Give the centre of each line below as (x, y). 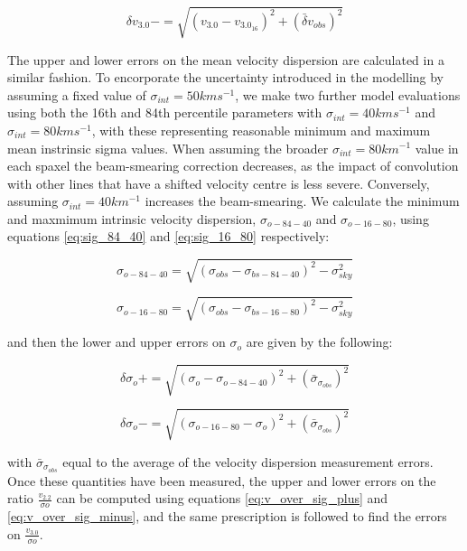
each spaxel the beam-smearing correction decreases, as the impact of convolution (233, 166)
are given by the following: (319, 342)
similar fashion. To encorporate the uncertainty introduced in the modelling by (226, 77)
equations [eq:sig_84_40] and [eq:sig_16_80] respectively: (168, 236)
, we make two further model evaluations (348, 94)
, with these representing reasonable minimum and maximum (261, 130)
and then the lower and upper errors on (117, 342)
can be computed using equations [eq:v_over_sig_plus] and (222, 498)
